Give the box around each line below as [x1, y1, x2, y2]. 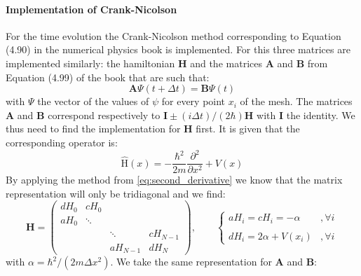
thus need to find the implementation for [6, 121, 181, 136]
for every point [161, 94, 226, 109]
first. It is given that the [196, 121, 300, 136]
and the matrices [190, 55, 262, 70]
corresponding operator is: [6, 134, 118, 149]
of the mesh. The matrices [240, 94, 353, 109]
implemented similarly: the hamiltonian [6, 55, 175, 70]
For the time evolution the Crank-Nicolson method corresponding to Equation [6, 28, 341, 43]
